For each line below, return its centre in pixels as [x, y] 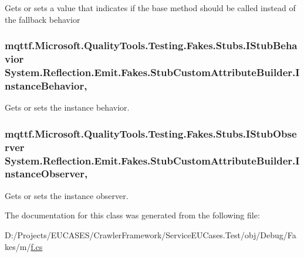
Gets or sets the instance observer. [67, 195]
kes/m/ [18, 246]
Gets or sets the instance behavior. [67, 107]
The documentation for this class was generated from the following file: [132, 215]
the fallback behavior [43, 19]
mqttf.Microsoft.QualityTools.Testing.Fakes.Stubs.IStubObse [151, 133]
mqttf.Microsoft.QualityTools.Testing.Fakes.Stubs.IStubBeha [151, 45]
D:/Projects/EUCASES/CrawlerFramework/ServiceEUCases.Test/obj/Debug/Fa [151, 234]
